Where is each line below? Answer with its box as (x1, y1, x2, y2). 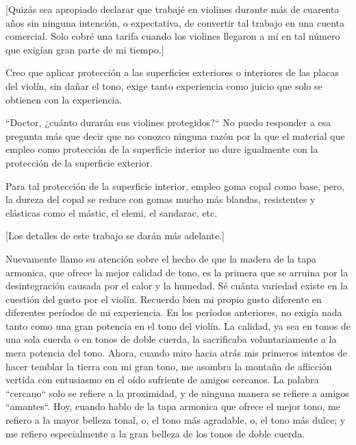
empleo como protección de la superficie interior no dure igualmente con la (5, 142, 318, 156)
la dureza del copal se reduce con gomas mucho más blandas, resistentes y (5, 192, 316, 206)
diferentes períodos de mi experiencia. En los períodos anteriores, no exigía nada (5, 305, 342, 320)
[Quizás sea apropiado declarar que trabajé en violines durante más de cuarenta (5, 2, 340, 16)
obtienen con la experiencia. (5, 92, 123, 106)
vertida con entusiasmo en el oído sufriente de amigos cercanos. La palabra (5, 372, 319, 387)
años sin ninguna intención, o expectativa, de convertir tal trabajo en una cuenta (5, 15, 344, 29)
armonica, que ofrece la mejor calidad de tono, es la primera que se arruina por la (5, 265, 348, 279)
